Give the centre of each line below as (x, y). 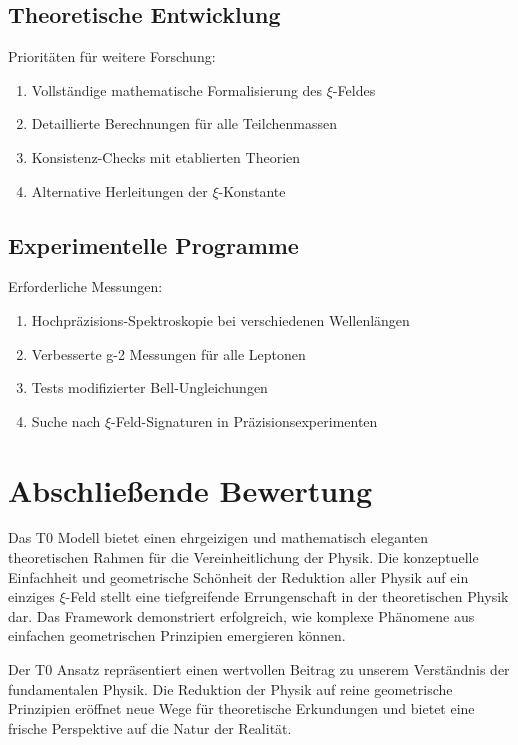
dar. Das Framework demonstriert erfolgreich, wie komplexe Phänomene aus (241, 615)
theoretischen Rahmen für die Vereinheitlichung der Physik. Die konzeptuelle (243, 557)
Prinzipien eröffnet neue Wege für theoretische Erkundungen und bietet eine (241, 708)
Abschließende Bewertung (190, 489)
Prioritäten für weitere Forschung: (112, 56)
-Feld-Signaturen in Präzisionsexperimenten (244, 420)
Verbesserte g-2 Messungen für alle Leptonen (168, 353)
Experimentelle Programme (153, 244)
